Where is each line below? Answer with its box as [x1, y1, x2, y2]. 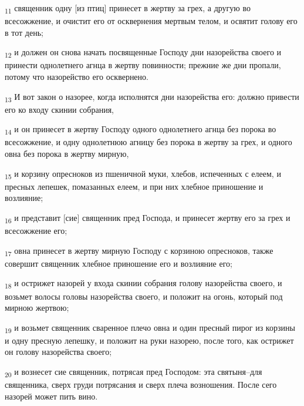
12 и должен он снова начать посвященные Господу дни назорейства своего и [5, 46, 282, 60]
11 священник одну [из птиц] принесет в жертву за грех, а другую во [5, 2, 251, 15]
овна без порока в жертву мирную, [5, 147, 129, 160]
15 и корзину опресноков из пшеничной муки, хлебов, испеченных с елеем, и [5, 167, 281, 181]
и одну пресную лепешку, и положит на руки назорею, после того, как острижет [5, 334, 294, 346]
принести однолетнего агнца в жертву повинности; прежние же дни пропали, [5, 59, 281, 71]
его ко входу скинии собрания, [5, 103, 114, 115]
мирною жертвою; [5, 301, 69, 314]
